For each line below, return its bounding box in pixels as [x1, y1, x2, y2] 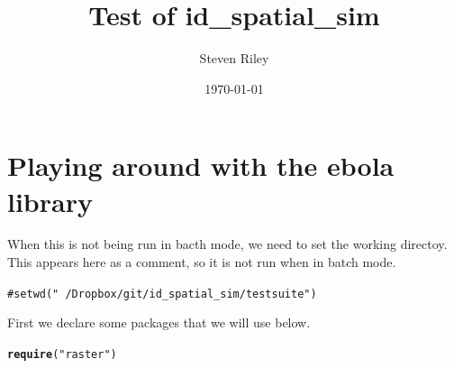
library [7, 182, 93, 219]
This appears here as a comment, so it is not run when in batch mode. [7, 253, 396, 271]
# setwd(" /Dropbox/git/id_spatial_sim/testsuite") [7, 287, 317, 300]
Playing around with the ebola [7, 147, 395, 184]
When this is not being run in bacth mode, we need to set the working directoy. [7, 235, 448, 253]
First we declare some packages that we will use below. [7, 313, 311, 332]
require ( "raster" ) [7, 347, 117, 361]
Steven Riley [199, 49, 269, 68]
